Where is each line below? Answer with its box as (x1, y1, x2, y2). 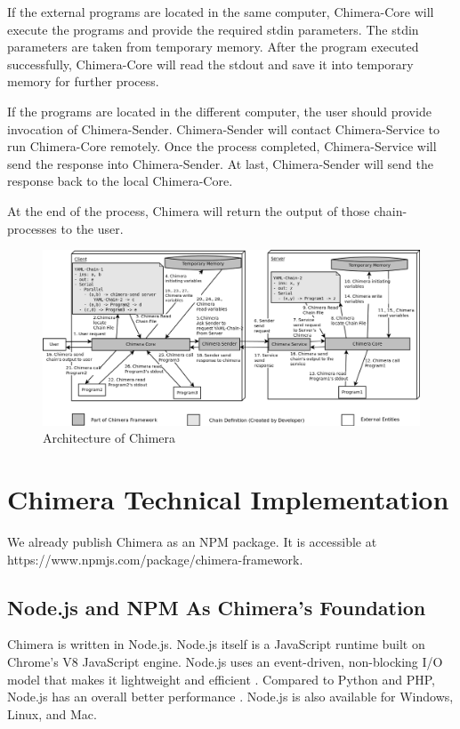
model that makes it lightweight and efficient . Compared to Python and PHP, (7, 669, 435, 688)
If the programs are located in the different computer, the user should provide (7, 101, 432, 120)
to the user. (61, 219, 124, 237)
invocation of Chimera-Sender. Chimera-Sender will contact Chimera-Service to (7, 119, 440, 138)
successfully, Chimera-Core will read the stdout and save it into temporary (7, 54, 414, 73)
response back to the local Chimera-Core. (7, 172, 233, 190)
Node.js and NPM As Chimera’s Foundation (7, 593, 426, 621)
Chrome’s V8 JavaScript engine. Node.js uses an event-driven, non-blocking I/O (7, 652, 443, 670)
